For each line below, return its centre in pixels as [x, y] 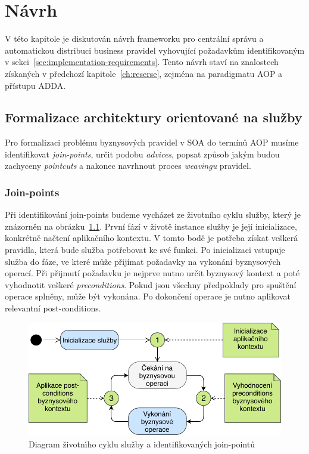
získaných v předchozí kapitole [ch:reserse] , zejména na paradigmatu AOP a [144, 73]
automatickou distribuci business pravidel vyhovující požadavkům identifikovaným [155, 50]
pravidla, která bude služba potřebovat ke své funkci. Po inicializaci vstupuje [145, 250]
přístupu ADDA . [35, 85]
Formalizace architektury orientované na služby [154, 117]
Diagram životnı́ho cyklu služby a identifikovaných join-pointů [142, 444]
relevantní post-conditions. [53, 308]
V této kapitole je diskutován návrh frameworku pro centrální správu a [134, 38]
